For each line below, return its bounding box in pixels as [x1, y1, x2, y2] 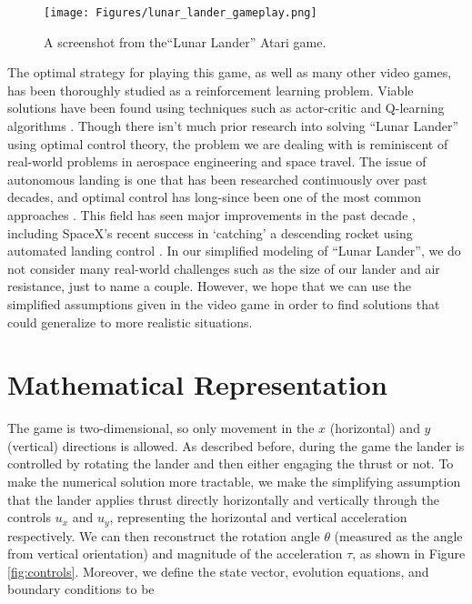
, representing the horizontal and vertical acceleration [109, 508, 407, 527]
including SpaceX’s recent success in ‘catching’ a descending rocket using [7, 223, 413, 242]
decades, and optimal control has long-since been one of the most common [7, 187, 421, 206]
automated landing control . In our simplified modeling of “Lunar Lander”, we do [7, 241, 461, 260]
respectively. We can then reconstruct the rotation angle [7, 526, 320, 545]
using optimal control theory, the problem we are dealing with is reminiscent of [7, 134, 448, 153]
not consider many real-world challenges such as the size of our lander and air [7, 258, 440, 277]
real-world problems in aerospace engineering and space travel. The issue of [7, 152, 427, 171]
